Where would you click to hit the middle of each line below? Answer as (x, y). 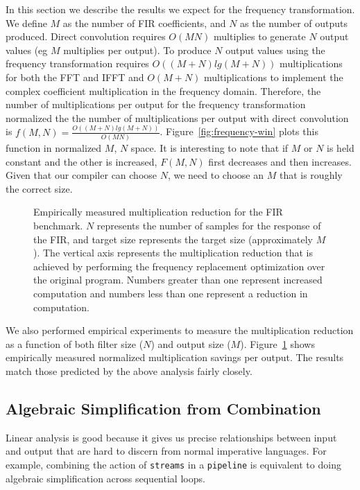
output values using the (275, 50)
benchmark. (58, 225)
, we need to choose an (216, 175)
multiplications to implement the (274, 77)
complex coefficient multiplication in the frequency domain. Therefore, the (163, 90)
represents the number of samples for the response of (209, 225)
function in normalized (54, 147)
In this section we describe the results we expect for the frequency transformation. (180, 9)
